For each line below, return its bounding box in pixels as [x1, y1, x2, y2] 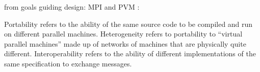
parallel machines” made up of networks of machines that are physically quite [4, 38, 246, 49]
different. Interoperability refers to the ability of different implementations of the [4, 48, 256, 59]
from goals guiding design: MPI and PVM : [4, 2, 140, 12]
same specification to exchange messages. [4, 58, 132, 68]
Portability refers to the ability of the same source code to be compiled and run [4, 18, 253, 29]
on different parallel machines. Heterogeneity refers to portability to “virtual [4, 28, 243, 39]
